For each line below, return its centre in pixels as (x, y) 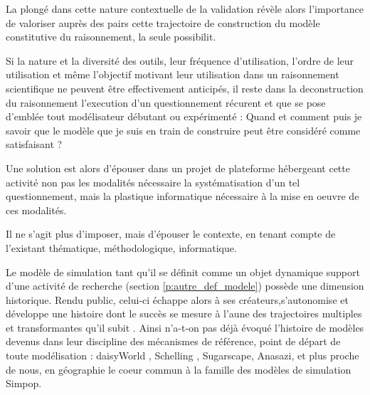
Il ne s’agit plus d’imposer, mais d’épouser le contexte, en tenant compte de (171, 234)
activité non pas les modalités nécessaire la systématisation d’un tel (153, 182)
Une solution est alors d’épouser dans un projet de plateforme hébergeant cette (178, 168)
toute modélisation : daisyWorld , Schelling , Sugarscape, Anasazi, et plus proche (183, 355)
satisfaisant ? (34, 144)
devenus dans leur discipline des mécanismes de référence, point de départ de (173, 341)
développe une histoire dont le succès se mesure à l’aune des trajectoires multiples (184, 314)
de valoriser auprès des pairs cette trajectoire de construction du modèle (163, 22)
